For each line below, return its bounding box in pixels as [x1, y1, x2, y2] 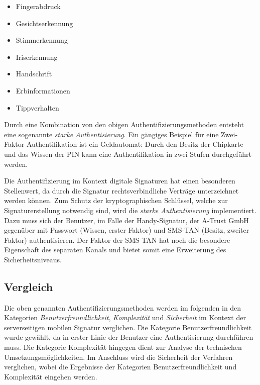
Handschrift [16, 68, 52, 79]
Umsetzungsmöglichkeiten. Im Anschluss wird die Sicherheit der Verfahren [4, 351, 233, 362]
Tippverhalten [16, 102, 59, 113]
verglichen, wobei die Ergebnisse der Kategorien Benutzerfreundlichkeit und [4, 361, 237, 372]
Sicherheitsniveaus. [4, 254, 62, 264]
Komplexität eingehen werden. [4, 371, 97, 381]
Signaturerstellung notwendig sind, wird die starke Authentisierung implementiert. [4, 205, 256, 215]
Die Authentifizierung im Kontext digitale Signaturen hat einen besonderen [4, 175, 235, 186]
